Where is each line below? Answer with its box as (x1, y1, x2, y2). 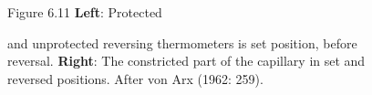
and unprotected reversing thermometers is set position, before (7, 33, 357, 52)
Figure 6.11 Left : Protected (7, 3, 162, 21)
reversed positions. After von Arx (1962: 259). (7, 69, 263, 88)
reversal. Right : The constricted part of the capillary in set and (7, 51, 366, 70)
